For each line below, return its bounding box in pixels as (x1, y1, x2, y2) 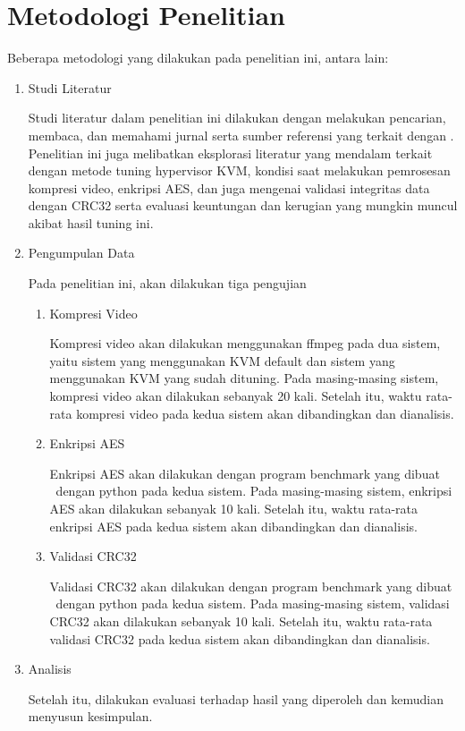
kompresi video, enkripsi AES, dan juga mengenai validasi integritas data (28, 178, 430, 197)
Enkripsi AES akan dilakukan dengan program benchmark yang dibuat (49, 463, 440, 482)
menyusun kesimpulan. (28, 707, 153, 726)
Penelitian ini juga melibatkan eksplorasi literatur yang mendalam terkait (28, 143, 433, 162)
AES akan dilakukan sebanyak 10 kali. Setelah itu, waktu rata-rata (49, 499, 418, 517)
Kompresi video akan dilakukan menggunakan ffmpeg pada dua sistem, (49, 334, 441, 353)
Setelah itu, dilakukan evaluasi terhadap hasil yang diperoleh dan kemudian (28, 689, 444, 708)
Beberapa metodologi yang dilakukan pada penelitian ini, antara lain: (7, 48, 389, 67)
